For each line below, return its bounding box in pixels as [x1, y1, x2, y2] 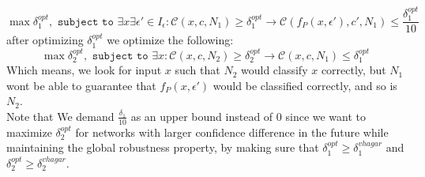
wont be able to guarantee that [6, 77, 156, 93]
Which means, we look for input [6, 62, 162, 78]
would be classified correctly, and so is [212, 77, 397, 93]
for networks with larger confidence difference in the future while [75, 123, 389, 140]
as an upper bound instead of [130, 107, 273, 124]
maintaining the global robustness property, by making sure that [6, 139, 319, 156]
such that [175, 62, 220, 78]
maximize [6, 123, 52, 140]
